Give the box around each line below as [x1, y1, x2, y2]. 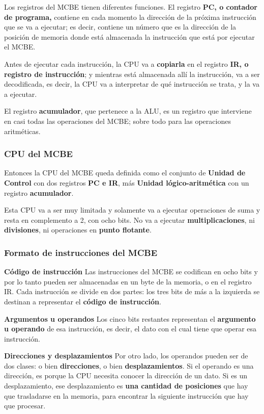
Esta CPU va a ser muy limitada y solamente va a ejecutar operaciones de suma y [4, 204, 260, 215]
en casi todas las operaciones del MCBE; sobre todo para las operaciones [4, 115, 231, 126]
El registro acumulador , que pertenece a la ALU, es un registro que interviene [4, 106, 252, 116]
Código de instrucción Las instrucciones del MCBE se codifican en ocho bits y [4, 266, 258, 277]
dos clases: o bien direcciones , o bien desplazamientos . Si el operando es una [4, 360, 254, 371]
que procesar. [4, 400, 46, 411]
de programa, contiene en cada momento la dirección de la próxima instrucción [4, 11, 256, 22]
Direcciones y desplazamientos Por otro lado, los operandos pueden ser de [4, 350, 248, 361]
